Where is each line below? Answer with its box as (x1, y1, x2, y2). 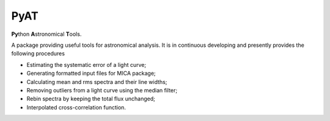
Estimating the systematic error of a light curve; (26, 61, 147, 68)
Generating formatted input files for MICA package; (26, 70, 156, 77)
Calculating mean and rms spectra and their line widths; (26, 78, 167, 85)
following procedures (11, 50, 65, 57)
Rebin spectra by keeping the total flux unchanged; (26, 95, 156, 103)
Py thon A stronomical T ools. (11, 30, 82, 38)
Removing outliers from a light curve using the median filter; (26, 86, 177, 94)
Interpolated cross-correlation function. (26, 103, 127, 111)
